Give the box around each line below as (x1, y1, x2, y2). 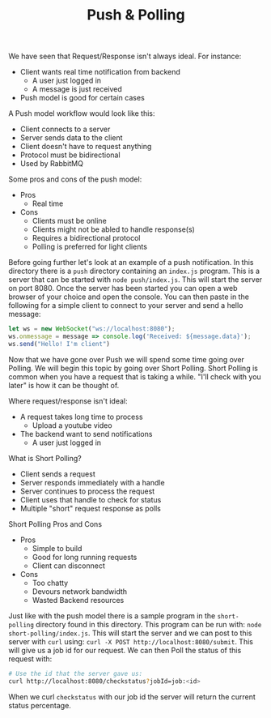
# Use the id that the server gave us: (8, 669, 143, 677)
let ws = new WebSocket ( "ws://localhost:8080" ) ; (8, 325, 176, 333)
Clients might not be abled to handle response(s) (32, 224, 196, 234)
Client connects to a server (19, 124, 111, 135)
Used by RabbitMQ (19, 159, 83, 169)
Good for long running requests (32, 552, 138, 562)
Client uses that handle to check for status (19, 494, 162, 504)
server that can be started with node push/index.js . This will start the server (8, 275, 263, 284)
